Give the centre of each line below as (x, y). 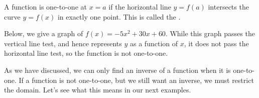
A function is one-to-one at (45, 7)
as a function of (154, 43)
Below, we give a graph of (44, 33)
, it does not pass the (216, 43)
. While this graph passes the (210, 33)
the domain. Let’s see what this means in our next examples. (98, 90)
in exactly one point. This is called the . (119, 16)
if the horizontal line (140, 7)
